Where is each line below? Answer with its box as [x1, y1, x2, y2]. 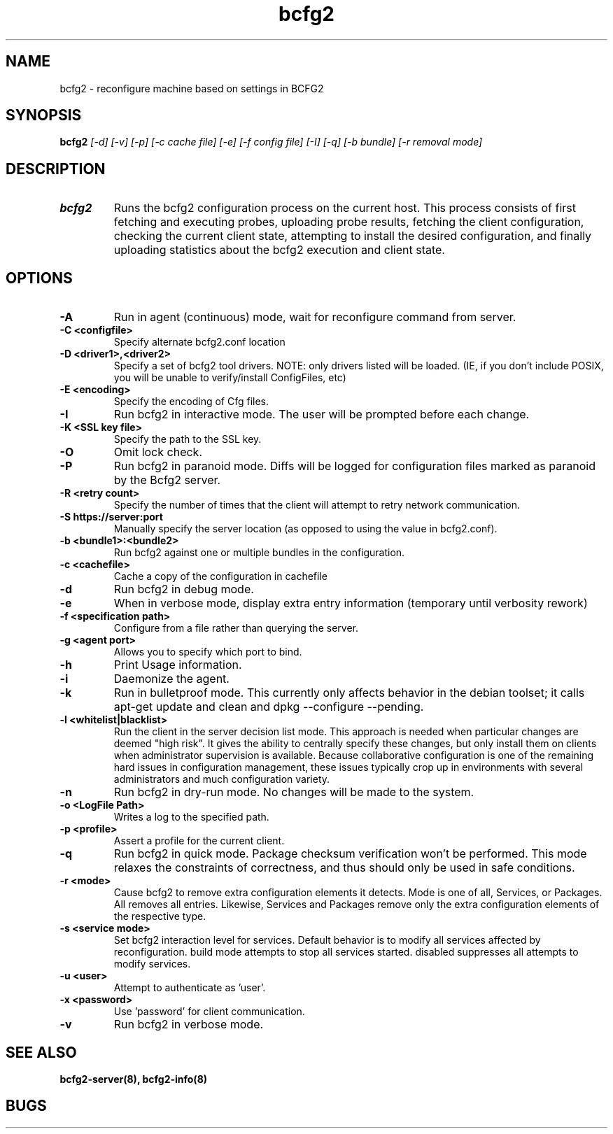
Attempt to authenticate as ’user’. [113, 981, 266, 994]
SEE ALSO [6, 1043, 77, 1061]
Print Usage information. [113, 658, 242, 672]
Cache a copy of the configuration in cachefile [113, 570, 327, 583]
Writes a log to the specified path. [113, 811, 269, 823]
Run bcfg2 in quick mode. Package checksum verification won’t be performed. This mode [113, 846, 587, 861]
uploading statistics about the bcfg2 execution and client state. [113, 243, 445, 257]
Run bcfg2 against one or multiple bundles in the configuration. [113, 546, 405, 559]
